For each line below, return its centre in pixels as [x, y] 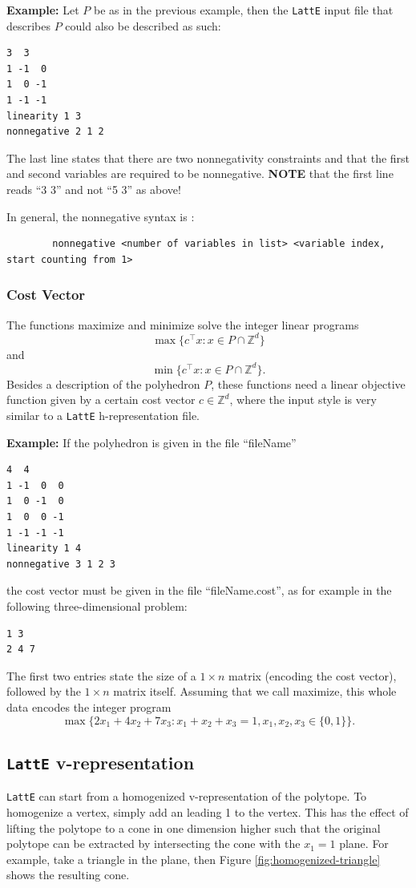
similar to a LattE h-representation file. [103, 415]
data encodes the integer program [89, 706]
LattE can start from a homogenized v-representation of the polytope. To [187, 796]
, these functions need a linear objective [308, 383]
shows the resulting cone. [68, 875]
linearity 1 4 [44, 549]
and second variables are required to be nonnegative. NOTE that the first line [200, 174]
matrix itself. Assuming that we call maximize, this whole [255, 691]
